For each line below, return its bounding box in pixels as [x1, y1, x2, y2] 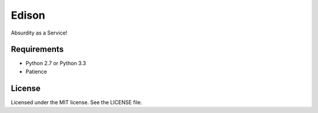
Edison [11, 9, 45, 22]
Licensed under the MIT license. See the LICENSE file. [11, 98, 143, 105]
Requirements [11, 44, 64, 54]
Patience [25, 68, 47, 75]
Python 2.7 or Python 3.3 [25, 60, 87, 67]
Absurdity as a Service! [11, 29, 68, 36]
